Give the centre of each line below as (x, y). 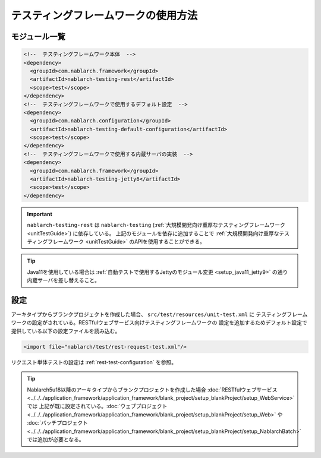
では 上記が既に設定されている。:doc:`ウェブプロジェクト (97, 406)
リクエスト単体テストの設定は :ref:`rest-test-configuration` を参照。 (94, 362)
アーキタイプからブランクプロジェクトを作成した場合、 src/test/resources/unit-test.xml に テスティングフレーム (159, 314)
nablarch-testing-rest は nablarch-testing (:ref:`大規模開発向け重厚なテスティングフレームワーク (156, 225)
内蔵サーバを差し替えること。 (64, 280)
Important (40, 214)
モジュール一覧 (38, 37)
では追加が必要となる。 (56, 439)
